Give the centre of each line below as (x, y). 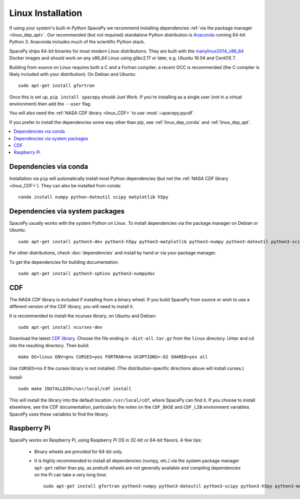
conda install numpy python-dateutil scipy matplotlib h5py (93, 197)
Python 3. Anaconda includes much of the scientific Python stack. (77, 42)
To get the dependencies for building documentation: (64, 262)
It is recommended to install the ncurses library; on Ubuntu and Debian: (83, 316)
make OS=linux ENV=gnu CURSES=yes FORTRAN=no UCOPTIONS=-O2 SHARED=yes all (113, 357)
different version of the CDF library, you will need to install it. (72, 307)
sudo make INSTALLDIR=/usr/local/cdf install (75, 389)
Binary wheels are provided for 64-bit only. (78, 452)
